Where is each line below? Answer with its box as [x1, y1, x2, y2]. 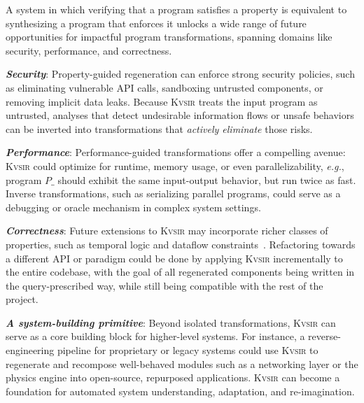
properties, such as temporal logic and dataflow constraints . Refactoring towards [6, 236, 356, 251]
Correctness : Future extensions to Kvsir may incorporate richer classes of [6, 223, 328, 238]
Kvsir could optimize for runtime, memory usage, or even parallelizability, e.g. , [6, 158, 344, 173]
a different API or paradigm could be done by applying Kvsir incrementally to [6, 250, 343, 265]
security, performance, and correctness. [6, 43, 172, 57]
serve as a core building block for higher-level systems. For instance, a [6, 329, 305, 344]
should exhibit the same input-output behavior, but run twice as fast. [57, 172, 356, 187]
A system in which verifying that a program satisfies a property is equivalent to [6, 2, 347, 16]
